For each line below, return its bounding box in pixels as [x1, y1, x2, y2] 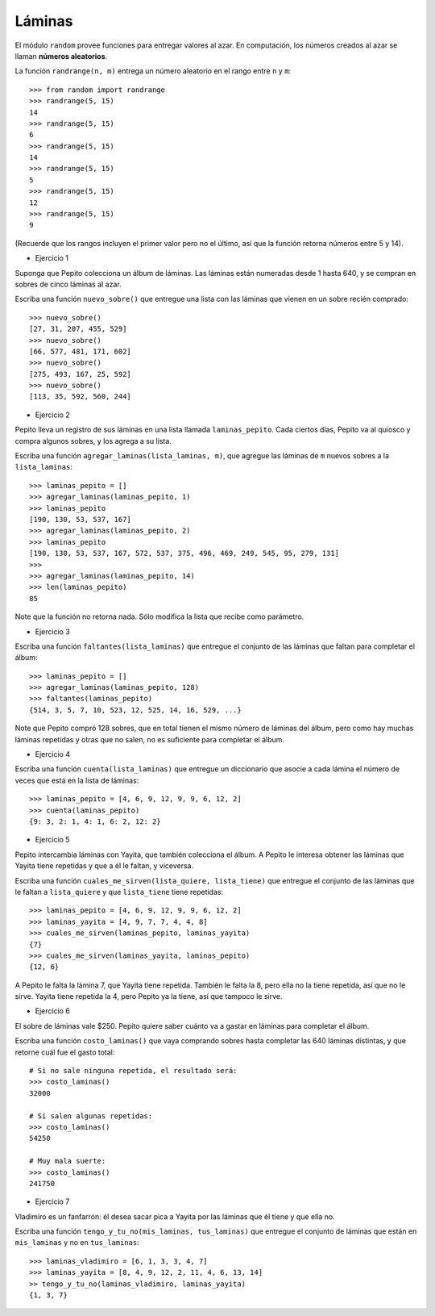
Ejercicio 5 [35, 835, 70, 845]
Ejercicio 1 [35, 253, 68, 263]
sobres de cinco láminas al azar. [14, 279, 122, 289]
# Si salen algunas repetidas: [29, 1111, 153, 1121]
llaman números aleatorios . [14, 51, 108, 61]
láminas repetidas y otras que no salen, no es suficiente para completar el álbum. [14, 734, 285, 744]
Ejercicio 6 [35, 1006, 70, 1016]
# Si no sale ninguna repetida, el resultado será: [29, 1066, 238, 1076]
